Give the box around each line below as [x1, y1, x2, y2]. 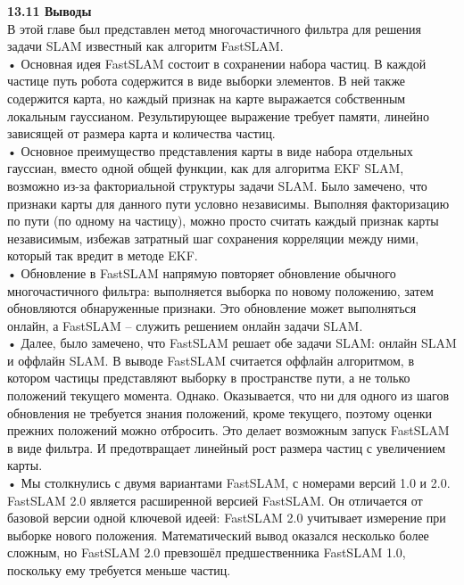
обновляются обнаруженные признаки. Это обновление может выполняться [7, 299, 417, 317]
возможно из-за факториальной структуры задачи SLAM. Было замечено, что [7, 176, 427, 194]
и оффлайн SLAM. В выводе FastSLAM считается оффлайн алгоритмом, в [7, 350, 415, 369]
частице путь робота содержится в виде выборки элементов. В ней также [7, 71, 406, 90]
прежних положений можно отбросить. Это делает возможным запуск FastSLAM [7, 421, 450, 440]
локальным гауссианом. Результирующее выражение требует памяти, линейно [7, 106, 429, 125]
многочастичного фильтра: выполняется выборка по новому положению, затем [7, 281, 434, 300]
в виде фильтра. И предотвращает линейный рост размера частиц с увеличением [7, 438, 446, 457]
